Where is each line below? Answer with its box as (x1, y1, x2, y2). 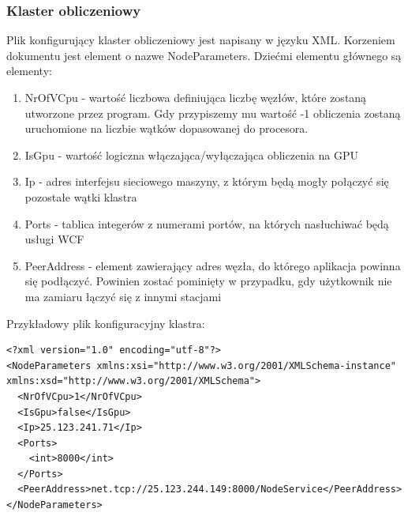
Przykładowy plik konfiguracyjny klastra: (6, 314, 205, 331)
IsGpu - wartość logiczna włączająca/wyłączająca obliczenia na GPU (24, 146, 358, 163)
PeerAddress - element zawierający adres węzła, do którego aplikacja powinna (24, 257, 401, 273)
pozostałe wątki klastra (24, 188, 137, 205)
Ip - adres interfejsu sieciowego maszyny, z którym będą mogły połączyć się (24, 173, 389, 190)
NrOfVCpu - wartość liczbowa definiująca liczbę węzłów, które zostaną (24, 89, 367, 105)
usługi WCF (24, 231, 84, 247)
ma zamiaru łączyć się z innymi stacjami (24, 288, 222, 304)
